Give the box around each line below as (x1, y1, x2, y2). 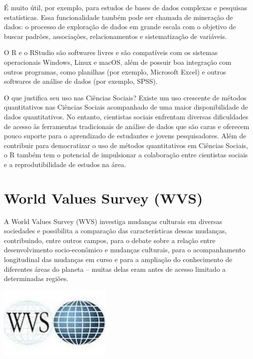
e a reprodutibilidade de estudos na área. (4, 159, 126, 169)
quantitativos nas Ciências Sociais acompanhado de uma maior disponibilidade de (4, 102, 248, 112)
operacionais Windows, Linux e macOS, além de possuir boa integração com (4, 57, 232, 67)
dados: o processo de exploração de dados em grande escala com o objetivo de (4, 21, 236, 32)
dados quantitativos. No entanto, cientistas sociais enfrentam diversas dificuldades (4, 111, 249, 121)
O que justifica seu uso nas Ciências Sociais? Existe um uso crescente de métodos (4, 92, 247, 102)
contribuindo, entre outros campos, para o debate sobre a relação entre (4, 235, 215, 245)
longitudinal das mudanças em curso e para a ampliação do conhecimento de (4, 254, 233, 264)
